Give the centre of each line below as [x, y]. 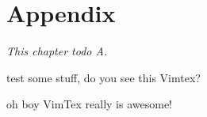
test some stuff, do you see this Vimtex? [103, 77]
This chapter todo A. [57, 51]
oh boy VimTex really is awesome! [89, 104]
